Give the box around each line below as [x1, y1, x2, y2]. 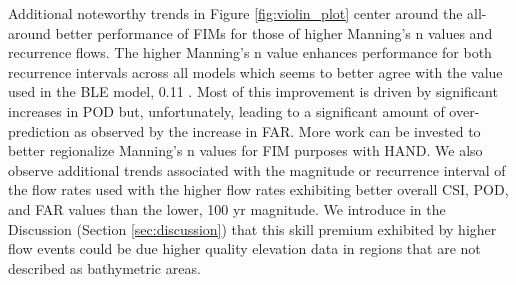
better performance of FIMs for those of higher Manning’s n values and [55, 22, 493, 43]
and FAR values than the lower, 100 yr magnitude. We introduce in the [8, 198, 446, 219]
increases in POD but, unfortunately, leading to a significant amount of [8, 100, 445, 121]
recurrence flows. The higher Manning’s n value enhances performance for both [8, 42, 492, 63]
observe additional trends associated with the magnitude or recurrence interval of [8, 159, 506, 180]
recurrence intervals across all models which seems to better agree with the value [8, 61, 503, 82]
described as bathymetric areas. [8, 257, 201, 278]
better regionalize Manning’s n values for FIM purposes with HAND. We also [8, 140, 483, 161]
